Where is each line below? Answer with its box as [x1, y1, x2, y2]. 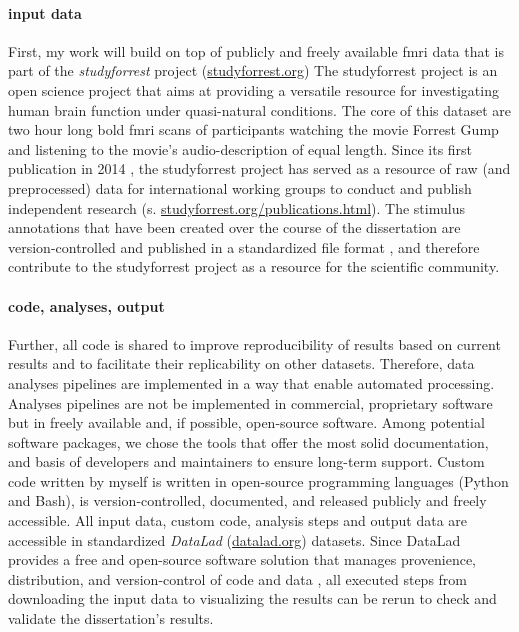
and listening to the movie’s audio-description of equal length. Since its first [8, 138, 473, 159]
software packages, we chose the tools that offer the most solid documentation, [8, 431, 489, 452]
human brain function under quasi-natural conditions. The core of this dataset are [8, 99, 512, 120]
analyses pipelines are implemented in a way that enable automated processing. [8, 372, 495, 393]
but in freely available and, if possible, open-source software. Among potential [8, 412, 485, 433]
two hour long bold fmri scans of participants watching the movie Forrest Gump [8, 119, 499, 140]
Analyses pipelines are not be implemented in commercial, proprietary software [8, 392, 493, 413]
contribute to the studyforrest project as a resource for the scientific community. [8, 256, 500, 277]
